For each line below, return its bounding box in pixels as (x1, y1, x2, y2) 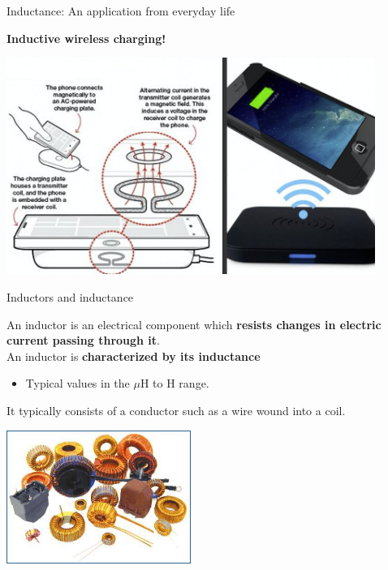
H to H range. (140, 375, 209, 392)
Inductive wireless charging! (6, 29, 166, 46)
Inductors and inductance (6, 288, 134, 305)
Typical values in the (25, 375, 130, 392)
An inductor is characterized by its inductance (6, 347, 261, 364)
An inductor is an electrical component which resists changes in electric (6, 315, 382, 332)
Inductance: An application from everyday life (6, 2, 235, 19)
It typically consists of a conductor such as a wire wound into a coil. (6, 401, 346, 418)
